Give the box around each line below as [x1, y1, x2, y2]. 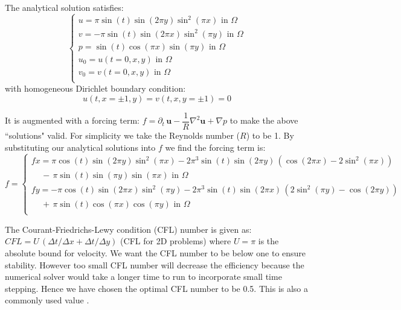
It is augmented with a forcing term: [5, 114, 140, 127]
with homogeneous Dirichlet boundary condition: [5, 82, 186, 95]
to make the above [229, 114, 298, 127]
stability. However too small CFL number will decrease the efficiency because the [5, 258, 304, 271]
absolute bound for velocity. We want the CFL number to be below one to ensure [5, 246, 306, 259]
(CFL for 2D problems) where [120, 235, 231, 247]
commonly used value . [5, 294, 89, 306]
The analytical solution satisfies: [5, 1, 124, 13]
